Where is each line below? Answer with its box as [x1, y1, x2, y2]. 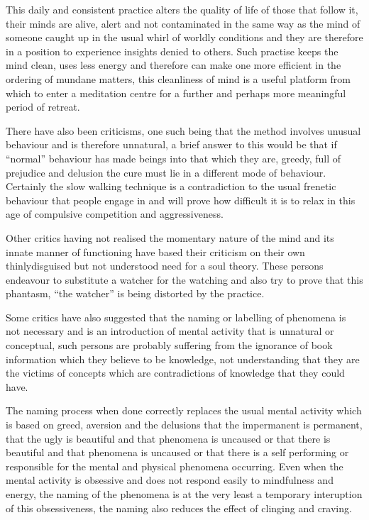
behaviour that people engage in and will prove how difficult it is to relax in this [6, 192, 356, 207]
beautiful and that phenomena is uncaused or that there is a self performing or [6, 445, 349, 460]
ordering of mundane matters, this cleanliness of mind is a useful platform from [6, 71, 351, 86]
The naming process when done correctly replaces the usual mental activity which [6, 403, 362, 418]
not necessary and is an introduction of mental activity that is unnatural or [6, 323, 334, 338]
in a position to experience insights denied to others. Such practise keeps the [6, 43, 338, 58]
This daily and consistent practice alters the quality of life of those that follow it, [6, 2, 358, 16]
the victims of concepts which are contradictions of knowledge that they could [6, 365, 345, 380]
